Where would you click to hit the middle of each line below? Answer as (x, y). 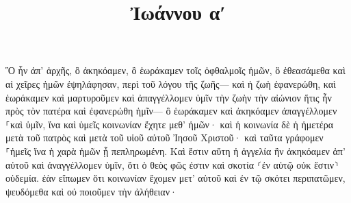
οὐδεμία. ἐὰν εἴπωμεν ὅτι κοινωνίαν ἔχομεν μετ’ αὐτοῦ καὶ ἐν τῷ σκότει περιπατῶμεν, (175, 178)
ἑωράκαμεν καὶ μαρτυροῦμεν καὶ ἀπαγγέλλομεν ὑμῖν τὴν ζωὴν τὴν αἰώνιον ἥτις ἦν (169, 97)
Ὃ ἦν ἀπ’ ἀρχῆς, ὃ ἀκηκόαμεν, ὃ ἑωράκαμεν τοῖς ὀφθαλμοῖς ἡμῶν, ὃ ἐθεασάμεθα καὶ (175, 70)
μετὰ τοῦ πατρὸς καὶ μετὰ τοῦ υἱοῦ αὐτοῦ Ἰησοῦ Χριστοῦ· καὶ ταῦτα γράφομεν (165, 138)
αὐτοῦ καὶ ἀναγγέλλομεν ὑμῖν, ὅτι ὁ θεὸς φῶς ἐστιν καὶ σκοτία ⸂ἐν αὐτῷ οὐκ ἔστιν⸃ (172, 164)
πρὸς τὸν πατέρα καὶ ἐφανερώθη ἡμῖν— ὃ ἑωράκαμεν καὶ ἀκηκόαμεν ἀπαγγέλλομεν (171, 111)
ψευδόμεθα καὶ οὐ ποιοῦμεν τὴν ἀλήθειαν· (91, 191)
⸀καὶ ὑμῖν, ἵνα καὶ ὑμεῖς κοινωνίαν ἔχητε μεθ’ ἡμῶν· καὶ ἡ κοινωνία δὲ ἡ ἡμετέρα (169, 124)
